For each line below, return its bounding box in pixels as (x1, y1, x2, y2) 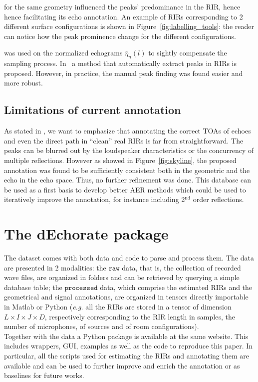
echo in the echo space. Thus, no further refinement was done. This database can (4, 174, 252, 185)
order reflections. (193, 194, 244, 204)
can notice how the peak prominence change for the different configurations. (4, 30, 236, 41)
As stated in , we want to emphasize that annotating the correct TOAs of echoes (4, 125, 251, 136)
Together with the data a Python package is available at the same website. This (4, 330, 249, 341)
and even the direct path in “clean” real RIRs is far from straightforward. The (4, 135, 244, 145)
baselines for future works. (4, 370, 84, 380)
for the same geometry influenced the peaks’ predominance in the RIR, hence (4, 1, 241, 11)
